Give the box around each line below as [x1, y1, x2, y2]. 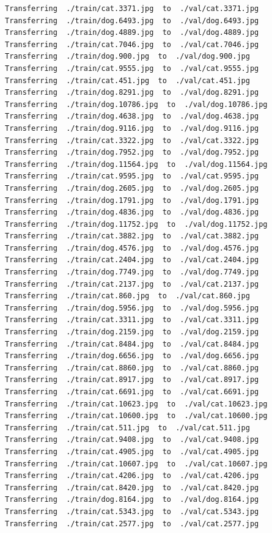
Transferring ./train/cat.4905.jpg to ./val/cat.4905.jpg [5, 447, 259, 456]
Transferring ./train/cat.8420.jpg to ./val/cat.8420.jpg [5, 483, 259, 492]
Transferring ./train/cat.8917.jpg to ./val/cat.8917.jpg [5, 375, 259, 384]
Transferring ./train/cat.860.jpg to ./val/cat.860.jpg [5, 292, 250, 301]
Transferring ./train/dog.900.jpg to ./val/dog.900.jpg [5, 52, 250, 61]
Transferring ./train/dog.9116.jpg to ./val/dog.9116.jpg [5, 123, 259, 133]
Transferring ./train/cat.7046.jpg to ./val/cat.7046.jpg [5, 40, 259, 49]
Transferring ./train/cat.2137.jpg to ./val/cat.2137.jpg [5, 279, 259, 289]
